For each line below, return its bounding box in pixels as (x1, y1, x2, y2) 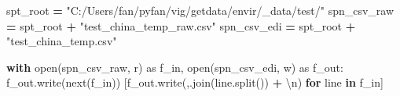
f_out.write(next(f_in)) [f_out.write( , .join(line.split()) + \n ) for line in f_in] (6, 74, 383, 91)
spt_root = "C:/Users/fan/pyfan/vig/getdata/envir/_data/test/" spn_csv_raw (6, 2, 394, 18)
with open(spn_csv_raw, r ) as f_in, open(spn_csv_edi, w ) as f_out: (6, 59, 343, 75)
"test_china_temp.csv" (6, 33, 117, 49)
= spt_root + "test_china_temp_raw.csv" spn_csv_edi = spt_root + (6, 17, 356, 34)
